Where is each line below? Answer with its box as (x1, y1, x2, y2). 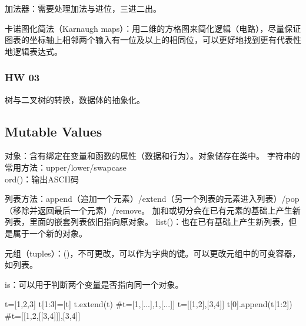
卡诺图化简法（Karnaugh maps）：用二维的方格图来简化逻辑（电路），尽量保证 (5, 22, 301, 34)
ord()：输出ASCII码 (5, 172, 79, 185)
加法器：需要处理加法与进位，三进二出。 (5, 2, 161, 14)
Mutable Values (5, 122, 102, 140)
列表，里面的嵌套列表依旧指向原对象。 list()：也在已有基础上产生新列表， (5, 215, 289, 228)
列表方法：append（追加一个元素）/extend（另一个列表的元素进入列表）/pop (5, 192, 300, 205)
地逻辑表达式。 (5, 45, 62, 57)
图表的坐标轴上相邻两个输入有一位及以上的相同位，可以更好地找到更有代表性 (5, 34, 301, 46)
